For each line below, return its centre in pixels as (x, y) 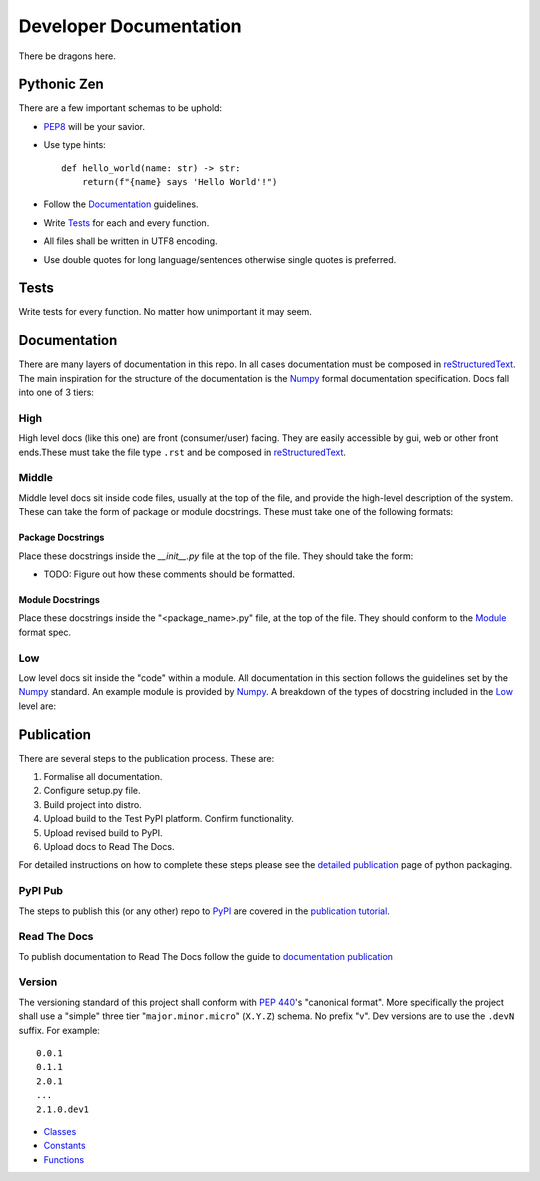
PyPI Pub (41, 891)
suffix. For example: (59, 1030)
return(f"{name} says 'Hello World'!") (179, 182)
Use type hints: (75, 145)
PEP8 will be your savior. (94, 126)
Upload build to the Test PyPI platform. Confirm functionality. (168, 819)
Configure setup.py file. (92, 791)
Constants (64, 1146)
